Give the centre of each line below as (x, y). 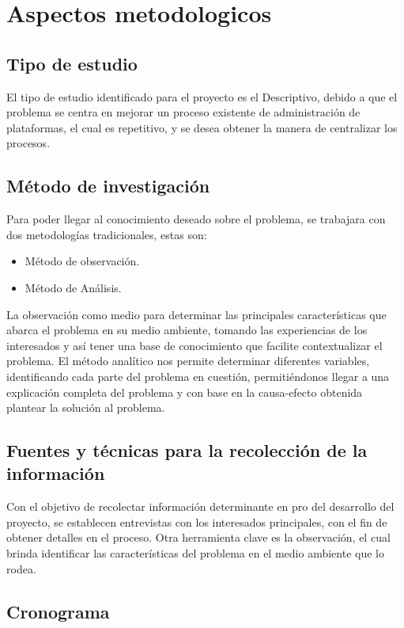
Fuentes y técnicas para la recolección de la (187, 450)
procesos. (28, 143)
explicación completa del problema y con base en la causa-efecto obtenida (185, 392)
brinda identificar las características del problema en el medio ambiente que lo (195, 553)
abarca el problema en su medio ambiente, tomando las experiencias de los (187, 330)
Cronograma (58, 611)
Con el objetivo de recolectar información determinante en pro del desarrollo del (200, 506)
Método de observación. (82, 261)
